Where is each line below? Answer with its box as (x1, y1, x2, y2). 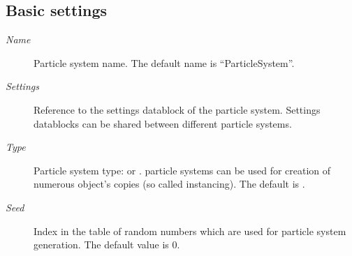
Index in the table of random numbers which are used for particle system (34, 223, 346, 238)
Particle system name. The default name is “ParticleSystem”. (34, 55, 295, 70)
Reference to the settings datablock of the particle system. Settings (34, 102, 321, 116)
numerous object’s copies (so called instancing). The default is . (34, 176, 305, 191)
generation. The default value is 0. (34, 237, 180, 252)
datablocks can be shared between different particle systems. (34, 116, 292, 130)
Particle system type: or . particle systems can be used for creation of (34, 163, 331, 177)
